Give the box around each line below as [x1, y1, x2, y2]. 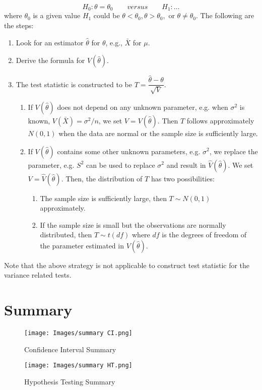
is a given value [33, 10, 81, 21]
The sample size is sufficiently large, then [40, 192, 167, 203]
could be [93, 10, 120, 21]
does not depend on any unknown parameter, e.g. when [57, 101, 228, 112]
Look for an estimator [16, 37, 84, 47]
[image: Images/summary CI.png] [24, 330, 133, 337]
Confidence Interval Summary [24, 344, 116, 354]
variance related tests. [4, 270, 72, 280]
